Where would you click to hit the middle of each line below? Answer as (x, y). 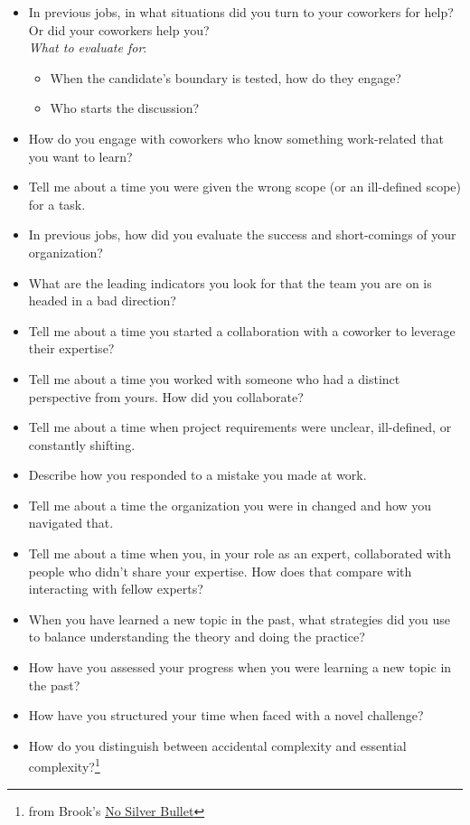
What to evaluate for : (88, 47)
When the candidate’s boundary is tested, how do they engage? (226, 77)
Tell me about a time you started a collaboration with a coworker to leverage (242, 330)
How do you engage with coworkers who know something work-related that (236, 138)
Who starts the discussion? (125, 108)
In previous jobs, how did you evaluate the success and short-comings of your (242, 234)
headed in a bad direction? (102, 300)
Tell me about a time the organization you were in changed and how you (230, 505)
